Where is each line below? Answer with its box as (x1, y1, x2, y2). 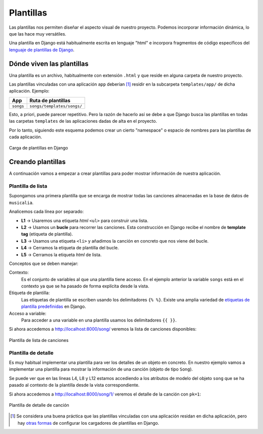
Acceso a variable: (9, 310, 46, 316)
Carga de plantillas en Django (9, 145, 68, 151)
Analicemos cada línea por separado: (9, 208, 84, 214)
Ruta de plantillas (29, 97, 71, 104)
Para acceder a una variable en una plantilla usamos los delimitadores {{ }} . (21, 317, 177, 323)
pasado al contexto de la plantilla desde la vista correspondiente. (9, 382, 140, 388)
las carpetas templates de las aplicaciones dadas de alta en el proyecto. (9, 118, 157, 124)
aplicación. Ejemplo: (9, 88, 50, 94)
